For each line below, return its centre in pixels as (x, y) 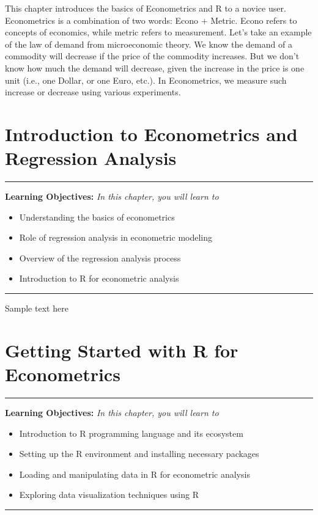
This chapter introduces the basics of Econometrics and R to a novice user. (146, 8)
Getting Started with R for (122, 350)
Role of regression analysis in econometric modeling (116, 237)
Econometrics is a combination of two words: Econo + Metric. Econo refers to (151, 20)
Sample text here (37, 308)
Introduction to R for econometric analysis (99, 278)
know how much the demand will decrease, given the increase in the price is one (155, 68)
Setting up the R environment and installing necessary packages (139, 454)
